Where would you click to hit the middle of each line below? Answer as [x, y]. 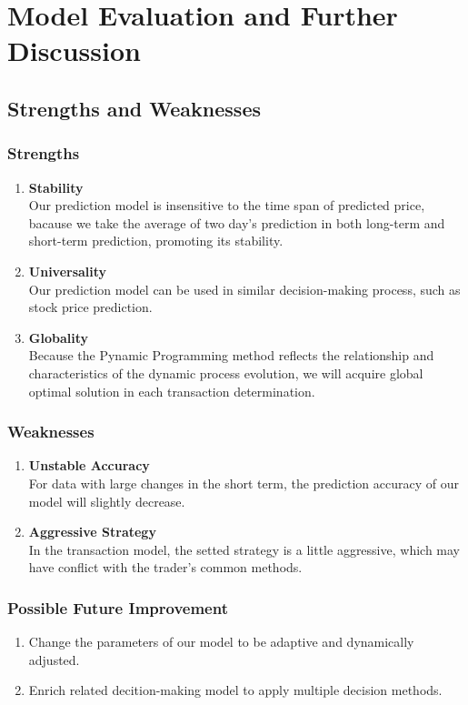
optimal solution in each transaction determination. [172, 391]
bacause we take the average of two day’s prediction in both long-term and [237, 222]
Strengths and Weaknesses [134, 108]
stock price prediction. [90, 307]
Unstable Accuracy [89, 465]
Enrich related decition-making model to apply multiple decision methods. [235, 690]
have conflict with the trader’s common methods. [165, 567]
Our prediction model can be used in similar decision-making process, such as [244, 289]
